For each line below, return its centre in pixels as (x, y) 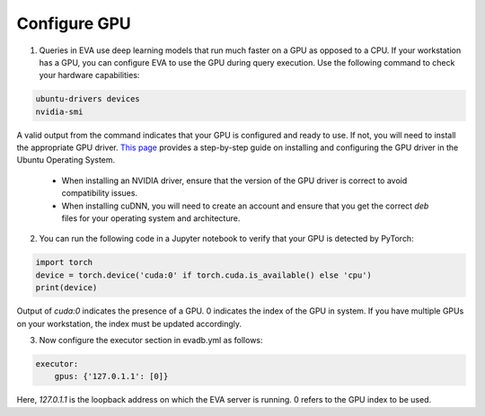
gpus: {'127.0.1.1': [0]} (111, 376)
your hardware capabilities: (89, 75)
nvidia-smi (59, 111)
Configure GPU (74, 23)
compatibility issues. (100, 193)
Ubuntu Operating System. (66, 160)
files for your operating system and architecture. (151, 218)
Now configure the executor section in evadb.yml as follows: (151, 340)
